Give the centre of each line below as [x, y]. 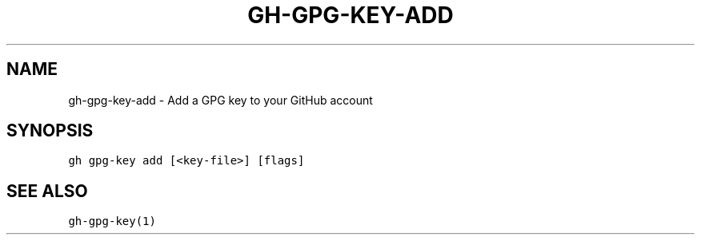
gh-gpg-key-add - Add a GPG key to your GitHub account [220, 100]
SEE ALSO [47, 191]
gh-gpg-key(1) [112, 221]
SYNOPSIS [50, 131]
